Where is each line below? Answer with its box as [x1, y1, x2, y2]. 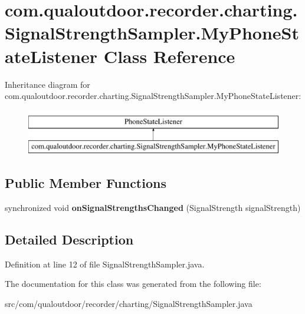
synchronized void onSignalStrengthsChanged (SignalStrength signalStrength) [5, 201, 301, 214]
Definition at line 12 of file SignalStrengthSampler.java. [5, 257, 205, 270]
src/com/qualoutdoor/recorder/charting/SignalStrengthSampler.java [5, 298, 252, 310]
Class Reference [103, 44, 235, 68]
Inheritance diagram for [5, 78, 90, 90]
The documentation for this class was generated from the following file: [5, 277, 261, 290]
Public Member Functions [5, 174, 166, 192]
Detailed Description [5, 230, 134, 249]
